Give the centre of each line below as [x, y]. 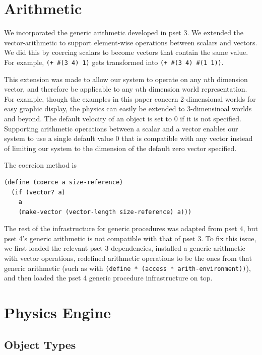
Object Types [40, 344]
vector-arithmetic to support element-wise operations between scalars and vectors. [131, 42]
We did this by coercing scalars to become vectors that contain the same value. [126, 52]
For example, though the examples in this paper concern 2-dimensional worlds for [130, 98]
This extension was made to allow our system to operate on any [103, 79]
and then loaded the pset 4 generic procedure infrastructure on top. [108, 278]
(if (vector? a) [38, 192]
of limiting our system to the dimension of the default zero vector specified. [120, 148]
